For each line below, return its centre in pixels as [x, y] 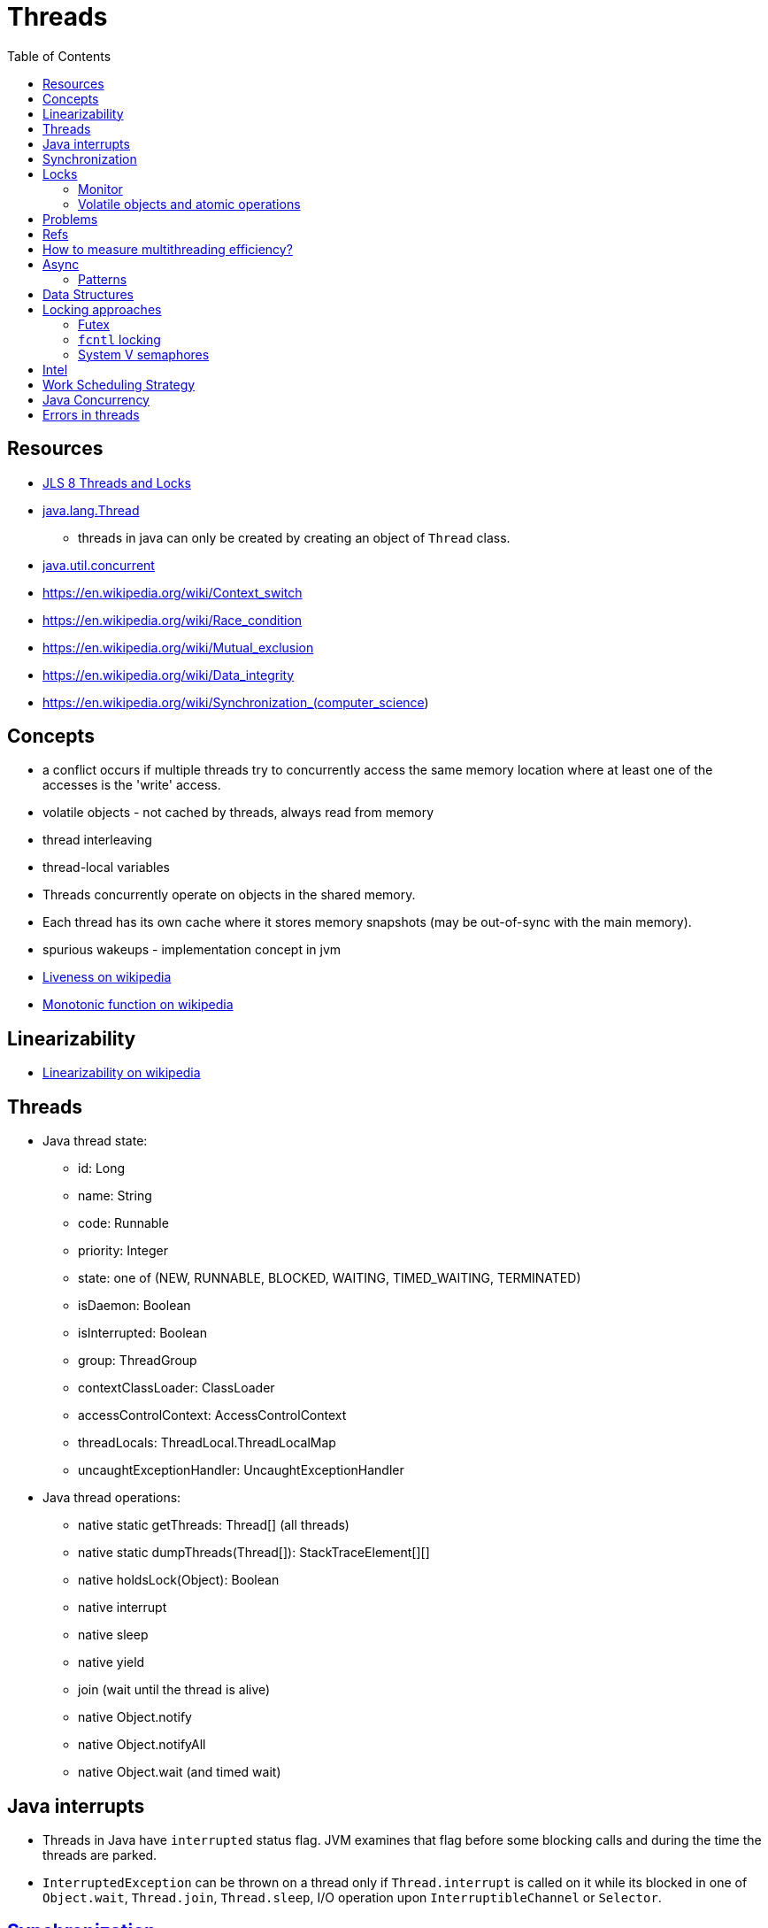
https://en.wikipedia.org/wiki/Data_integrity [169, 675]
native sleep [113, 1635]
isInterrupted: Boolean [142, 1333]
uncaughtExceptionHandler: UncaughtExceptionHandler [241, 1470]
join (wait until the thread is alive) [174, 1690]
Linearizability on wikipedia [122, 1073]
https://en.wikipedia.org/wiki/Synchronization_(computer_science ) [236, 702]
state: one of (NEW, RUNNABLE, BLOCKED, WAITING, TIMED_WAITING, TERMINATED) [330, 1278]
